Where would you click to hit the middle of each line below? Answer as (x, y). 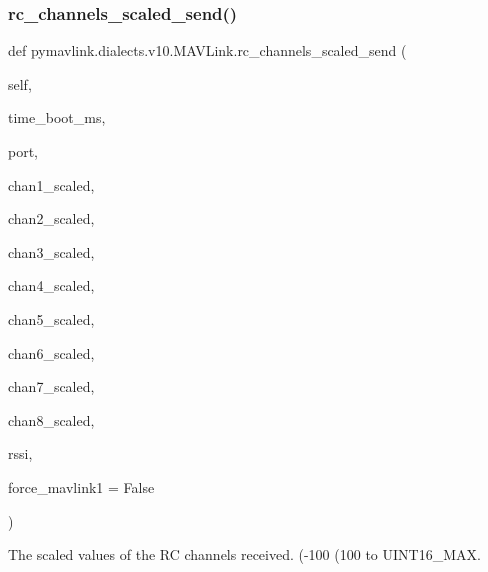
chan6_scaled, (51, 352)
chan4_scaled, (51, 285)
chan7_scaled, (51, 386)
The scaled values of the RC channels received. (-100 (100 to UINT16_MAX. (244, 554)
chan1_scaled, (51, 184)
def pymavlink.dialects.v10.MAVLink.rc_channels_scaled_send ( (207, 50)
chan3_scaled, (51, 251)
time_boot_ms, (57, 117)
